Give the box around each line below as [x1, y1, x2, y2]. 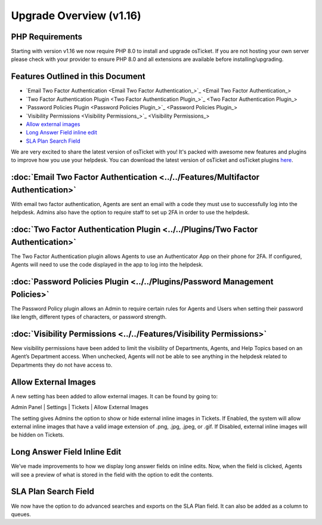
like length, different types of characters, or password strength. [11, 314, 167, 321]
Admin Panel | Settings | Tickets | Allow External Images [11, 404, 148, 411]
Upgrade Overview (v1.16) [11, 9, 141, 22]
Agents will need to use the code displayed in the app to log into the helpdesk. [11, 261, 204, 268]
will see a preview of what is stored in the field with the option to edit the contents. [11, 471, 214, 478]
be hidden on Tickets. [11, 431, 65, 438]
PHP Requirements [11, 32, 83, 42]
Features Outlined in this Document [11, 72, 145, 82]
